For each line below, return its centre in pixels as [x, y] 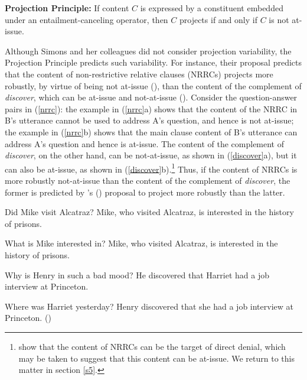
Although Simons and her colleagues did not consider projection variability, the [148, 51]
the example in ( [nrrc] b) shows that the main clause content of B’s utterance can [151, 131]
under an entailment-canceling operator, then [86, 19]
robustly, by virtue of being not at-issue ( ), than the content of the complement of [153, 85]
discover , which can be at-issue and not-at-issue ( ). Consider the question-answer [151, 97]
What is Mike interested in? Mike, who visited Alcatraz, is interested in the [141, 243]
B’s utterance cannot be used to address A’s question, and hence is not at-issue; [149, 120]
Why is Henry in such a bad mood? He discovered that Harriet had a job [137, 275]
